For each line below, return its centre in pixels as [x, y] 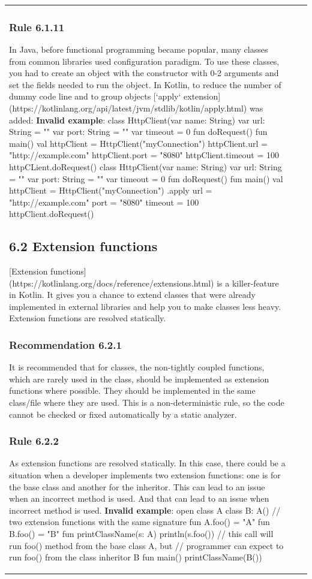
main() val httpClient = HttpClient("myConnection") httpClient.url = [138, 143]
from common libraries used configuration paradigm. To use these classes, [144, 61]
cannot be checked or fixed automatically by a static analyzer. [123, 414]
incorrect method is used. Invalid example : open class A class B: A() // [145, 510]
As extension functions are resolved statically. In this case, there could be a [147, 463]
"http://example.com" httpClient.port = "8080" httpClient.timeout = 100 [144, 155]
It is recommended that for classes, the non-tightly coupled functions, [137, 367]
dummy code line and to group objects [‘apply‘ [95, 96]
